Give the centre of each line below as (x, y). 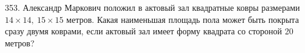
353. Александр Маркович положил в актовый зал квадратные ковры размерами (152, 7)
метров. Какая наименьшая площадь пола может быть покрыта (183, 19)
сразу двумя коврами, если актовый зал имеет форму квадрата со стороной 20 (149, 31)
